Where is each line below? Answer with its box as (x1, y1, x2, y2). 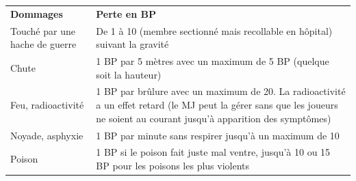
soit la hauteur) (96, 67, 162, 81)
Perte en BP (96, 6, 157, 20)
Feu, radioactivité (10, 98, 84, 112)
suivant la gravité (96, 37, 169, 51)
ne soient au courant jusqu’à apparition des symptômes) (96, 111, 331, 125)
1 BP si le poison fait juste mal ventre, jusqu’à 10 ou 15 (96, 145, 331, 159)
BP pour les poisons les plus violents (96, 158, 250, 172)
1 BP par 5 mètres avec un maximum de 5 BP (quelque (96, 54, 329, 68)
